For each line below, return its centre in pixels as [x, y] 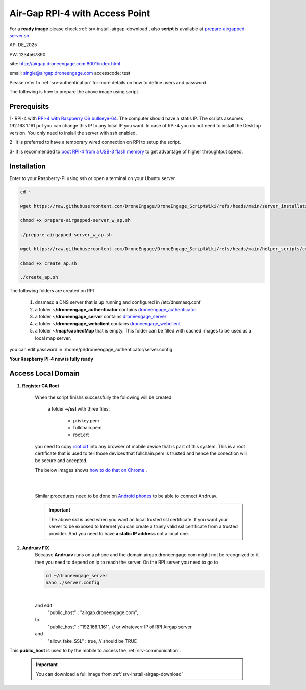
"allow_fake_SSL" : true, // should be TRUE [92, 641]
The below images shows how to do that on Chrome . [91, 470]
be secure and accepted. [61, 461]
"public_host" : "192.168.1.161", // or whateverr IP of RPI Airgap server [120, 627]
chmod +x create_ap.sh [48, 263]
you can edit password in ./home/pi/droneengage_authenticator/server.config [91, 350]
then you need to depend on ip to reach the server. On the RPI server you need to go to [126, 562]
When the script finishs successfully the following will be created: [104, 397]
